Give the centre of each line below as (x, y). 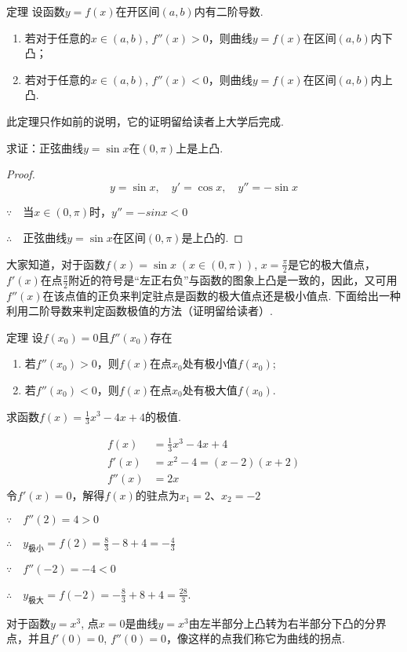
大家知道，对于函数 (56, 264)
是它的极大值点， (331, 264)
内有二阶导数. (229, 11)
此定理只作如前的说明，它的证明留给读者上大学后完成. (145, 121)
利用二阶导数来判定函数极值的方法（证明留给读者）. (140, 311)
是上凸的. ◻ (212, 238)
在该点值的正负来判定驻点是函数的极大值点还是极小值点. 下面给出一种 (222, 295)
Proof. (21, 174)
